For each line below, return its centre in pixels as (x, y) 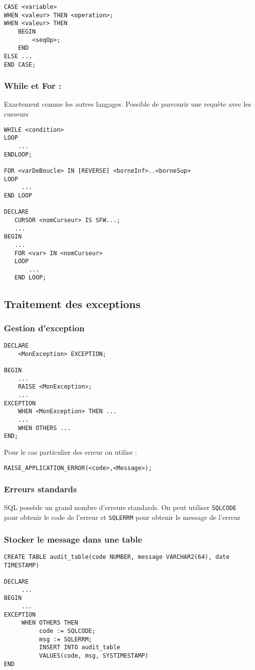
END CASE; (20, 64)
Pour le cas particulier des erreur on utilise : (71, 452)
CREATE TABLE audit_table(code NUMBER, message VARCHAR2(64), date (117, 557)
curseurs (16, 114)
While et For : (33, 86)
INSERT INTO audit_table (80, 648)
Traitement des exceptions (72, 303)
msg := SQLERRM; (65, 639)
